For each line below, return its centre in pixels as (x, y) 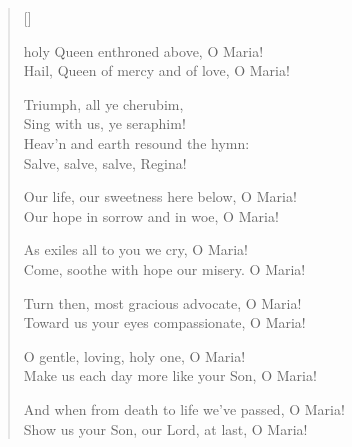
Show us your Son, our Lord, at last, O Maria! (165, 428)
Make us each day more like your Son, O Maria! (170, 375)
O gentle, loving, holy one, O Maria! (134, 355)
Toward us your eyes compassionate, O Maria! (164, 322)
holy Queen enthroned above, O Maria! (143, 50)
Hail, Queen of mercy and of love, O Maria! (156, 70)
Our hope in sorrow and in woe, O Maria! (151, 215)
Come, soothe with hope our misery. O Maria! (164, 268)
